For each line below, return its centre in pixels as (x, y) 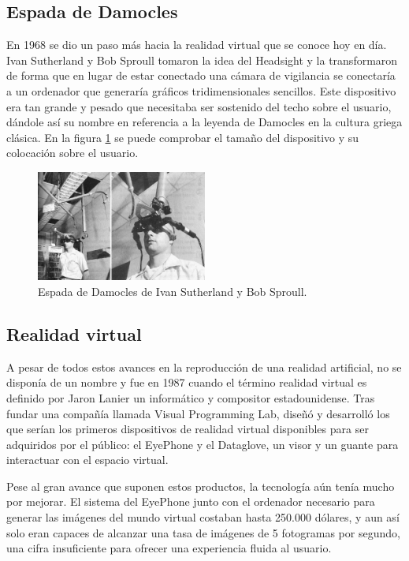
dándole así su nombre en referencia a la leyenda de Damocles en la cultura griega (204, 122)
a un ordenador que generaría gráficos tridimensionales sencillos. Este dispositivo (201, 90)
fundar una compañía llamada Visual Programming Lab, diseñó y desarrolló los (198, 413)
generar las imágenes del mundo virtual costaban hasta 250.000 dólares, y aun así (203, 517)
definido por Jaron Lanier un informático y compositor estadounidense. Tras (191, 397)
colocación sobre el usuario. (73, 153)
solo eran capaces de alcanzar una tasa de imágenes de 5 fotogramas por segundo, (203, 532)
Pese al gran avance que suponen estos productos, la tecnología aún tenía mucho (201, 486)
